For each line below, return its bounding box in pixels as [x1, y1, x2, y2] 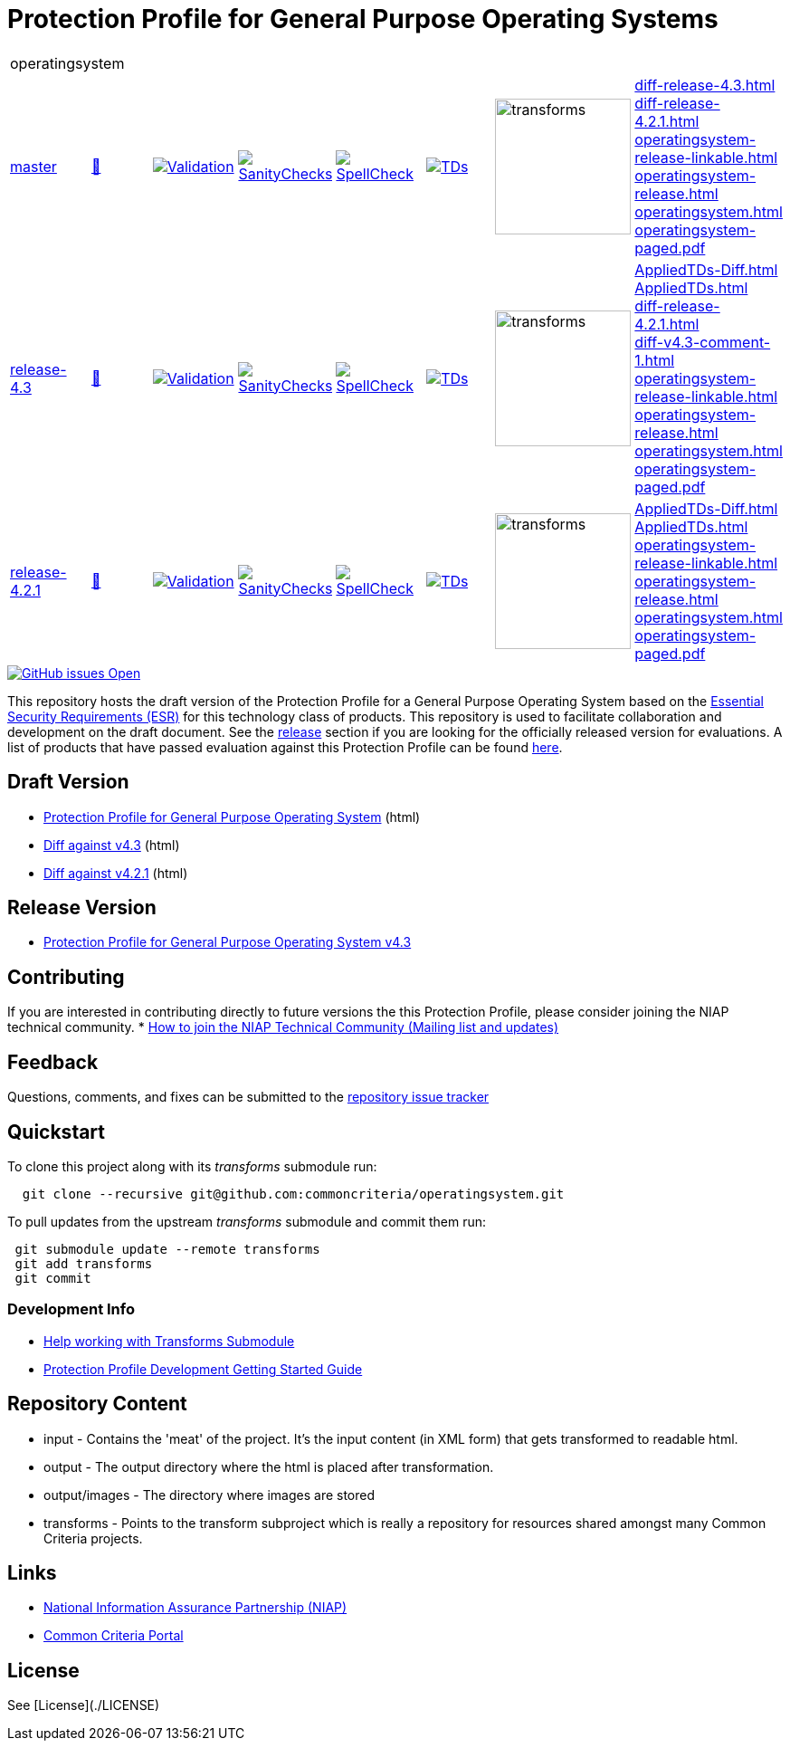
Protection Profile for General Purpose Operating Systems [7, 4, 719, 34]
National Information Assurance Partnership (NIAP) [43, 1600, 347, 1616]
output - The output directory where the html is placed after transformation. [43, 1458, 494, 1475]
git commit [14, 1270, 91, 1285]
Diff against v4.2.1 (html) [43, 864, 188, 881]
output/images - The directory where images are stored [43, 1486, 376, 1503]
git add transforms [14, 1256, 153, 1271]
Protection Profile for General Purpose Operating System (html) [43, 808, 421, 825]
